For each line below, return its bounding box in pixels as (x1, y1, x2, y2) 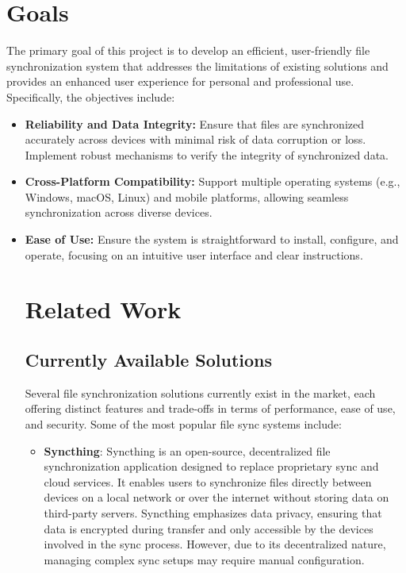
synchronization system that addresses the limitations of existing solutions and (6, 57, 389, 74)
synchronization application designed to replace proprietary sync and (44, 458, 379, 475)
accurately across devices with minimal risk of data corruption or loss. (25, 131, 366, 148)
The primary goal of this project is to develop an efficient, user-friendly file (6, 42, 370, 59)
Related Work (25, 293, 182, 325)
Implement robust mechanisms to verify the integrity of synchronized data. (25, 146, 389, 163)
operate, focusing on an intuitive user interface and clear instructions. (25, 246, 363, 263)
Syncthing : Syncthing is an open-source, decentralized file (44, 442, 331, 459)
